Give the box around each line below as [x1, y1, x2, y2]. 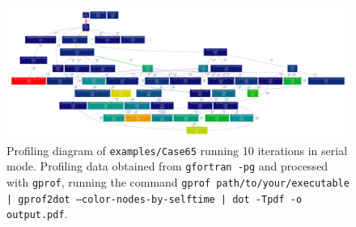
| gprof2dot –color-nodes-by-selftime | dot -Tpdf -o [6, 193, 303, 205]
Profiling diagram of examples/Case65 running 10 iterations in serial [6, 141, 348, 158]
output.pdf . [6, 205, 68, 222]
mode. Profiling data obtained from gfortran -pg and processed [6, 158, 328, 174]
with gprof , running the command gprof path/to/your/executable [6, 173, 350, 190]
